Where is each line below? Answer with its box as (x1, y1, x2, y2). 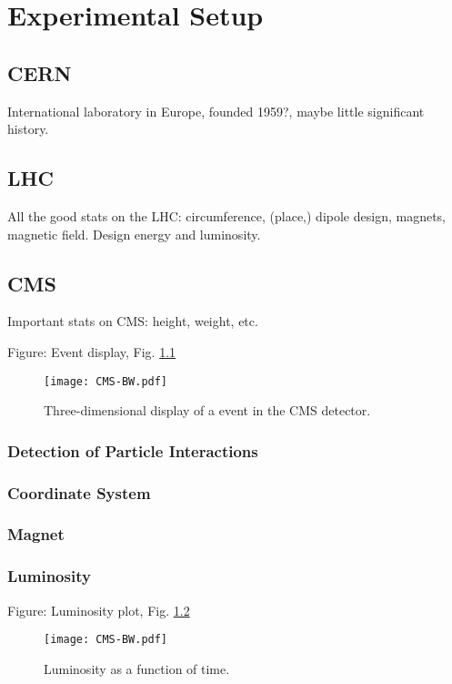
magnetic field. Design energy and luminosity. (7, 224, 261, 243)
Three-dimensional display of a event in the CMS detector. (44, 401, 371, 420)
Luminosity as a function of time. (44, 658, 230, 678)
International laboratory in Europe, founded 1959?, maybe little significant (7, 101, 425, 120)
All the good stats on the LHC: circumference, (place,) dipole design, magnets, (7, 206, 447, 225)
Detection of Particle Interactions (7, 439, 258, 462)
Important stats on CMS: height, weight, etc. (7, 311, 258, 331)
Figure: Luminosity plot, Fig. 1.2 (7, 600, 190, 619)
